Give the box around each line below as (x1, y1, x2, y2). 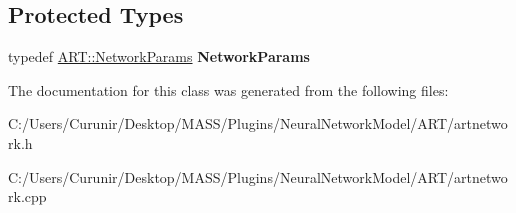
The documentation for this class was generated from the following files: (8, 79, 449, 100)
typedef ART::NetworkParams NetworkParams (8, 46, 310, 67)
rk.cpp (8, 186, 47, 207)
